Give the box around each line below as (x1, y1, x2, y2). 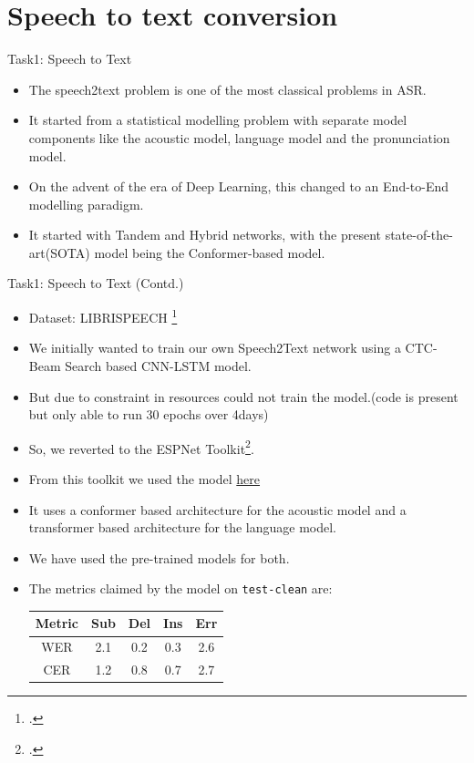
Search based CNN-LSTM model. (65, 356, 252, 375)
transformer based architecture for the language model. (28, 518, 336, 537)
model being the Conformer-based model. (94, 242, 325, 262)
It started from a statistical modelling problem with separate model (28, 110, 407, 129)
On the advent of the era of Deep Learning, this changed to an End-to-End (28, 177, 449, 196)
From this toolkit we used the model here (28, 469, 261, 488)
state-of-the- (385, 225, 453, 244)
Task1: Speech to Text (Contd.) (7, 273, 184, 293)
